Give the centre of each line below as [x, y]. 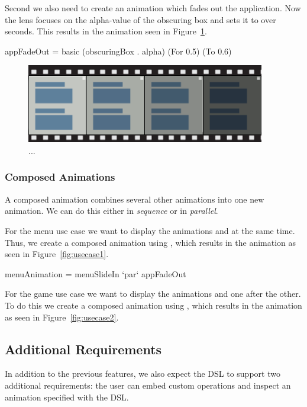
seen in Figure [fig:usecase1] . [57, 254]
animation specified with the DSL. [67, 397]
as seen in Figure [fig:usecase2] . [62, 317]
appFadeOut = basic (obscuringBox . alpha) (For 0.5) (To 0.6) [118, 51]
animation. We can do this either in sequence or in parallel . [112, 211]
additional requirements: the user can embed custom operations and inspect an [148, 385]
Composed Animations [60, 177]
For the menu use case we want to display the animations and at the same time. [150, 230]
